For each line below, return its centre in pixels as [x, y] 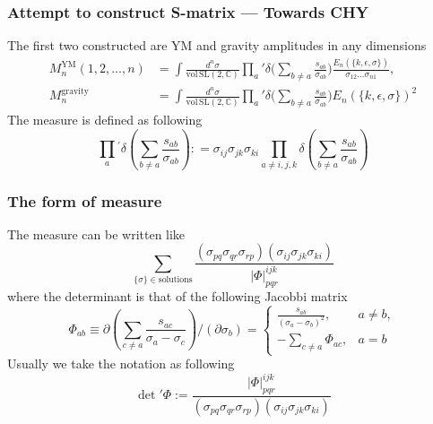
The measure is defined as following [105, 120]
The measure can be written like [96, 234]
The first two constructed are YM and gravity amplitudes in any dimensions [217, 45]
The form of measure [85, 200]
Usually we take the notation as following [121, 363]
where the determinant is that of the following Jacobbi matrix [178, 295]
